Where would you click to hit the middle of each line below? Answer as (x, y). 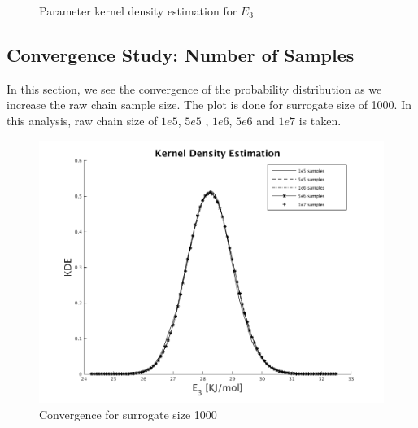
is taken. (320, 120)
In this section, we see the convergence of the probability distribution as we (194, 88)
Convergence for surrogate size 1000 (128, 414)
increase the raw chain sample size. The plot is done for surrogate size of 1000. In (209, 105)
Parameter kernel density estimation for (138, 11)
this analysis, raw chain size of (82, 120)
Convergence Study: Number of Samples (181, 54)
